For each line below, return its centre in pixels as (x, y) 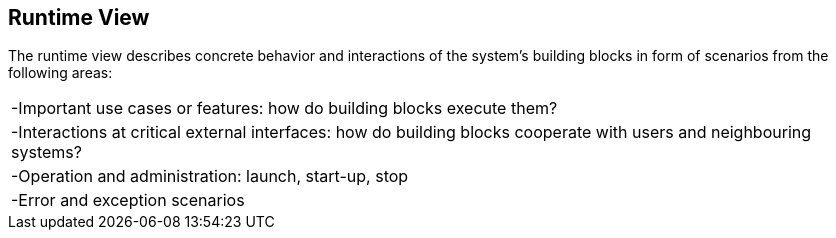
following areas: (60, 73)
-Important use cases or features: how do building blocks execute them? (284, 108)
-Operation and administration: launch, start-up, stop (210, 176)
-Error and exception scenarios (128, 200)
